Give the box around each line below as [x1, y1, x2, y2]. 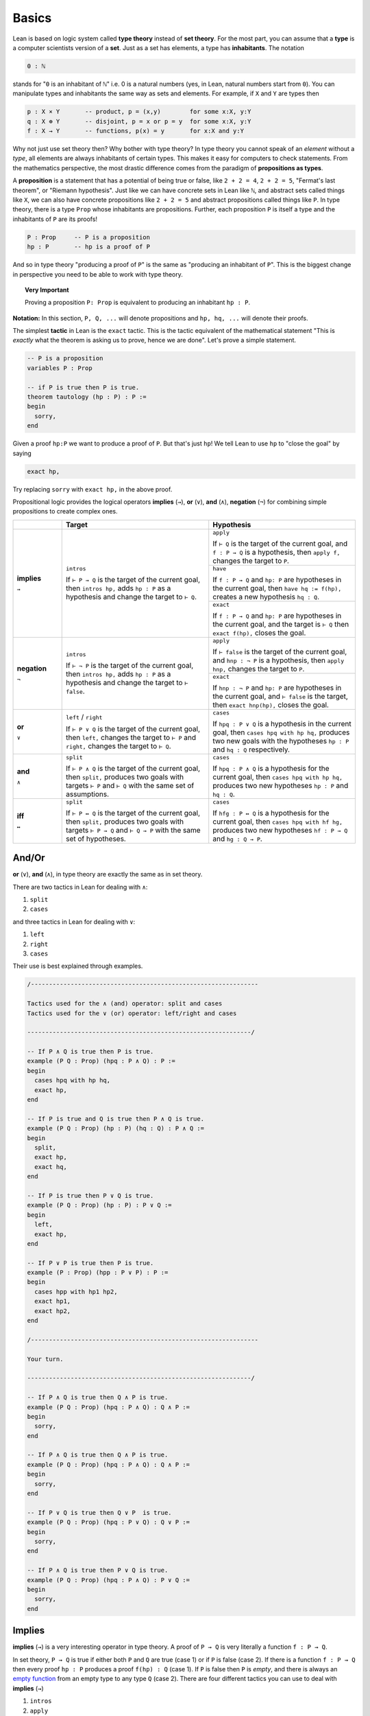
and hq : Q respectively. [212, 745, 291, 754]
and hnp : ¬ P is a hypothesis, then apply [212, 656, 345, 665]
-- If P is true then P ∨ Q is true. [27, 1192, 154, 1199]
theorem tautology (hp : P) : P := [27, 393, 147, 401]
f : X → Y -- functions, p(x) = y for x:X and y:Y [27, 127, 245, 135]
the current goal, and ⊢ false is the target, [212, 691, 349, 701]
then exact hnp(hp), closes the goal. [212, 700, 329, 710]
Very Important [25, 286, 69, 294]
